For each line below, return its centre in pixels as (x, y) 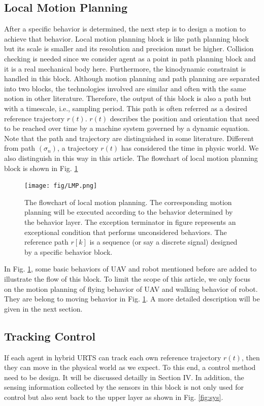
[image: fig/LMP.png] (61, 186)
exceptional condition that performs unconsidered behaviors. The (126, 232)
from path (20, 148)
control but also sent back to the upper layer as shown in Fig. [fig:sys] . (114, 397)
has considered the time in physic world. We (190, 148)
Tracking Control (50, 336)
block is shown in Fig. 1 (41, 168)
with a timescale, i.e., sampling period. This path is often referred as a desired (126, 108)
